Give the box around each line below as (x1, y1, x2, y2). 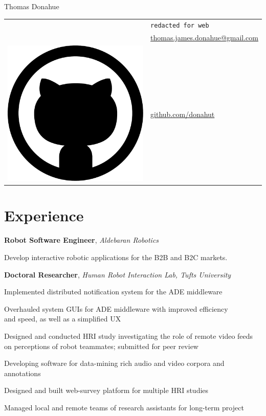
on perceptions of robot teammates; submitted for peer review (4, 340, 198, 351)
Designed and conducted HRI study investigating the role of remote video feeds (4, 330, 253, 341)
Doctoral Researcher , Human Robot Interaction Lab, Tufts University (4, 269, 231, 280)
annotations (4, 367, 41, 378)
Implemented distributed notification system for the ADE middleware (4, 286, 223, 297)
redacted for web (150, 22, 209, 30)
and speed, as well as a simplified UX (4, 313, 121, 324)
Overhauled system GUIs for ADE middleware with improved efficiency (4, 303, 228, 314)
